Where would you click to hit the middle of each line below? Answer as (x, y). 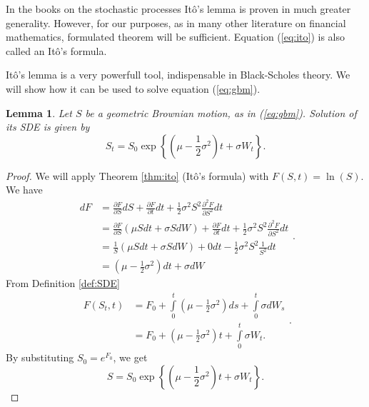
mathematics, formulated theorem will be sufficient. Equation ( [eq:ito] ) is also (176, 37)
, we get (130, 357)
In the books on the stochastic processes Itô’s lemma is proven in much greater (178, 9)
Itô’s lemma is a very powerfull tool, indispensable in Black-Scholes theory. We (178, 75)
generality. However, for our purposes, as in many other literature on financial (176, 22)
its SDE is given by (48, 127)
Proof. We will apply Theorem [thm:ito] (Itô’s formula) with (137, 175)
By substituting (40, 357)
